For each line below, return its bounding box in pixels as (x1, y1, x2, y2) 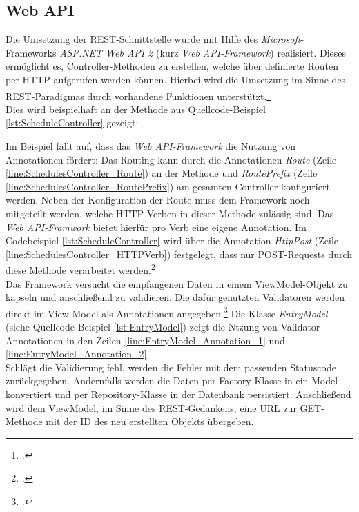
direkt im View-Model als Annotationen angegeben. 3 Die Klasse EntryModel (6, 304, 328, 320)
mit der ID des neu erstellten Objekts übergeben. (46, 414, 254, 429)
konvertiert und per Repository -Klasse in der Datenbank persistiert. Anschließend (6, 387, 351, 402)
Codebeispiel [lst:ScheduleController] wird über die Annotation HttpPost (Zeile (6, 233, 339, 248)
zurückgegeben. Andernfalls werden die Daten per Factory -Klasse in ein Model (6, 373, 338, 388)
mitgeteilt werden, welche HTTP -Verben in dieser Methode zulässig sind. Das (6, 206, 334, 220)
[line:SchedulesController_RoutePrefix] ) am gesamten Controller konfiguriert (6, 179, 330, 193)
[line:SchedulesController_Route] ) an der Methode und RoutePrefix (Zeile (6, 166, 318, 180)
